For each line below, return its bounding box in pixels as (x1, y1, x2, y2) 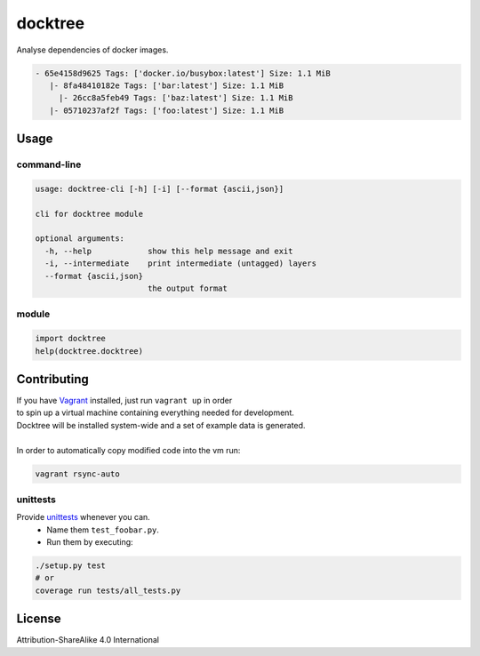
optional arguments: (35, 234, 124, 244)
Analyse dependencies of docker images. (16, 44, 169, 55)
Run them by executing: (46, 537, 133, 548)
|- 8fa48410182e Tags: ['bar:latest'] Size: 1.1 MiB (49, 80, 284, 91)
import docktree (35, 333, 107, 344)
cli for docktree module (35, 209, 144, 219)
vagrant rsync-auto (35, 468, 120, 479)
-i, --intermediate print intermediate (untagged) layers (44, 259, 317, 268)
